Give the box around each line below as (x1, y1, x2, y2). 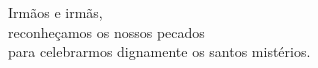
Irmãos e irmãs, (8, 2, 103, 22)
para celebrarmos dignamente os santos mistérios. (8, 41, 311, 62)
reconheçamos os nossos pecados (8, 21, 205, 42)
